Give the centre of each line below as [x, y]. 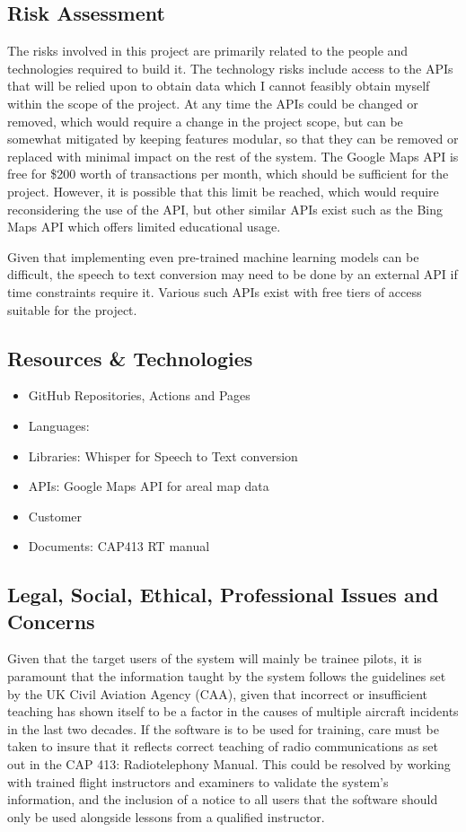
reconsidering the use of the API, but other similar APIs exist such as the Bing [225, 209]
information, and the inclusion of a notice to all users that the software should [223, 799]
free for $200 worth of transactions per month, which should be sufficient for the [228, 174]
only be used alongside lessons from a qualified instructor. [166, 816]
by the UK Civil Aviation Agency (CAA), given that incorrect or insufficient [218, 693]
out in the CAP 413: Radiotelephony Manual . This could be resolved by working [229, 764]
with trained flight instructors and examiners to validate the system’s [198, 781]
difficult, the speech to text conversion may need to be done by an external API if [233, 274]
